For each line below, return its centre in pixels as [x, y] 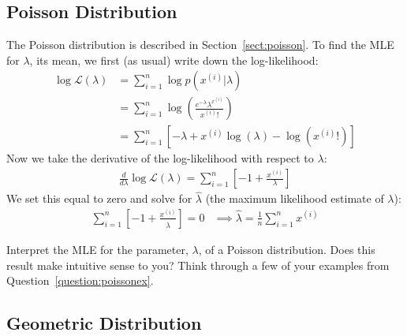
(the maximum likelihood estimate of [295, 198]
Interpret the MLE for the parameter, [97, 249]
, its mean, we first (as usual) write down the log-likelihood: [174, 60]
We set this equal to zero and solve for [99, 198]
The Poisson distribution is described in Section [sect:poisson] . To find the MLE [200, 45]
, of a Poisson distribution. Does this [287, 249]
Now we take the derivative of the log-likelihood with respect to [160, 158]
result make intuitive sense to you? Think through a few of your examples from [198, 265]
